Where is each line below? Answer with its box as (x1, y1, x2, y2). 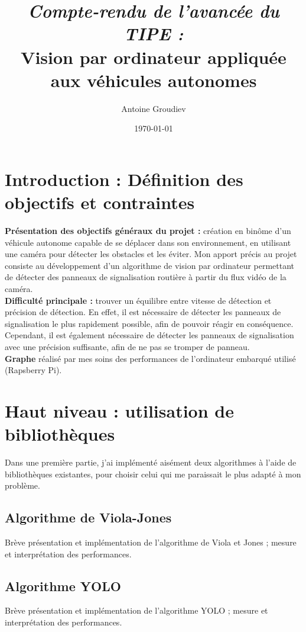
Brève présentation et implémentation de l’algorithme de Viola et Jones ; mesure (5, 536, 297, 548)
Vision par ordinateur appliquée (21, 44, 287, 69)
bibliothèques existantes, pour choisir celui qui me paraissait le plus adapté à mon (5, 467, 301, 480)
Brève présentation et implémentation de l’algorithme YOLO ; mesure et (5, 604, 268, 617)
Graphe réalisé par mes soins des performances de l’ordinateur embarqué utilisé (5, 352, 296, 364)
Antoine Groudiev (121, 102, 186, 114)
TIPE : (123, 21, 184, 46)
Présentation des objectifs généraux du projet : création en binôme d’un (5, 224, 291, 236)
